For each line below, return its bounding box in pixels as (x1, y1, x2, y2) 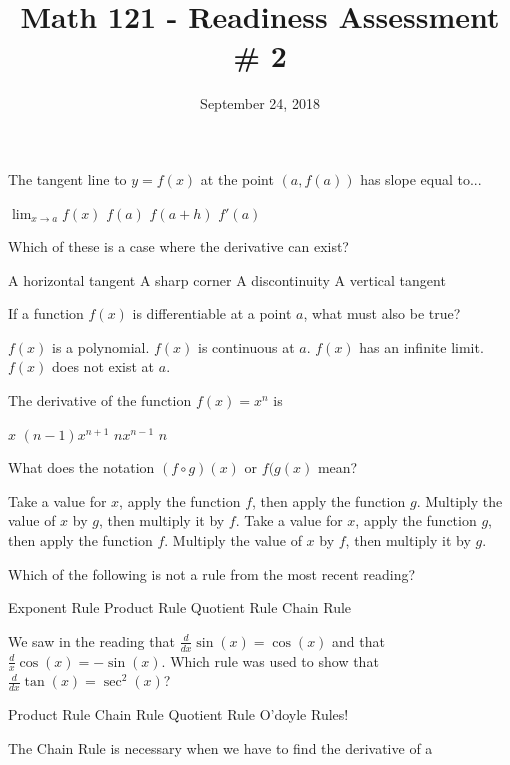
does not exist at (52, 356, 155, 377)
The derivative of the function (8, 390, 192, 411)
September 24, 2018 (200, 93, 320, 114)
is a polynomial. (52, 336, 150, 357)
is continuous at (198, 336, 295, 357)
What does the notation (8, 457, 155, 478)
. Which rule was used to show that (161, 650, 379, 671)
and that (332, 630, 385, 651)
